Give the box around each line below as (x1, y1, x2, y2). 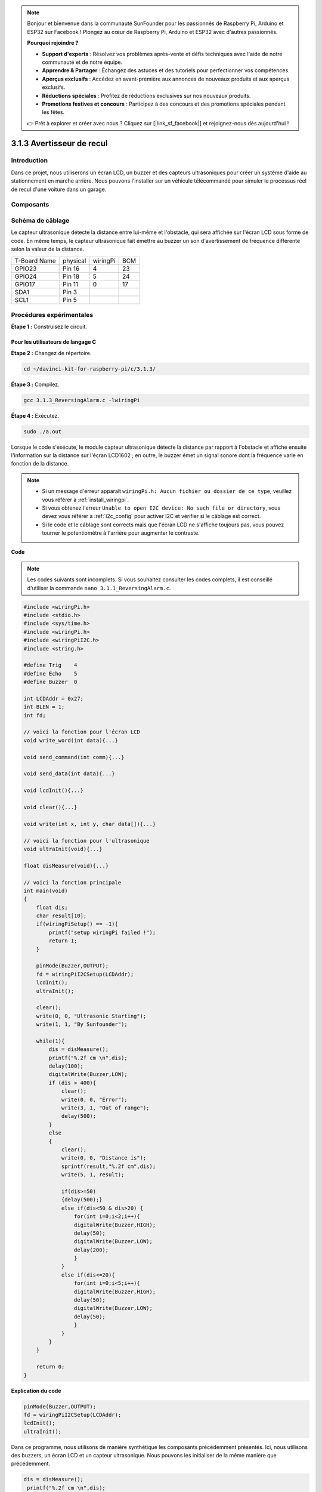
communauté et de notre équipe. (42, 58, 123, 66)
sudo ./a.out (23, 428, 62, 435)
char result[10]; (36, 913, 87, 919)
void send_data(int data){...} (23, 770, 116, 777)
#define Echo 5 (23, 670, 78, 677)
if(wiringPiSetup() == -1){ (36, 921, 119, 927)
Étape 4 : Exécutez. (11, 412, 60, 419)
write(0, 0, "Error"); (61, 1096, 128, 1103)
